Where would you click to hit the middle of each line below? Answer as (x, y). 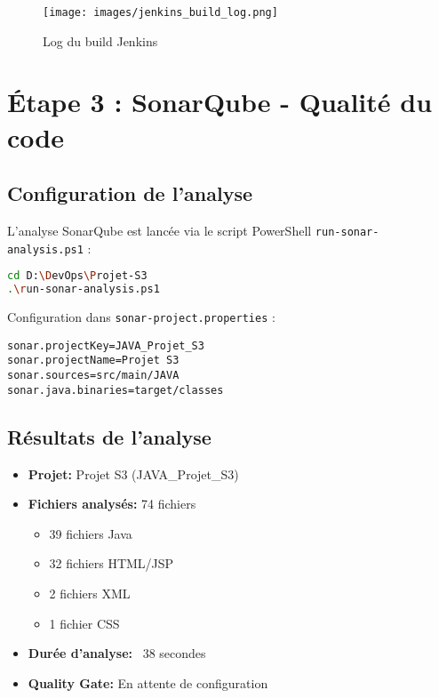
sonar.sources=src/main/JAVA (93, 376)
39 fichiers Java (91, 533)
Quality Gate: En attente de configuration (148, 682)
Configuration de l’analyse (130, 193)
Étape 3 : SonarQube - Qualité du (220, 102)
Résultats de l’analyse (109, 436)
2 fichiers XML (90, 593)
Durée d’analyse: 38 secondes (117, 653)
